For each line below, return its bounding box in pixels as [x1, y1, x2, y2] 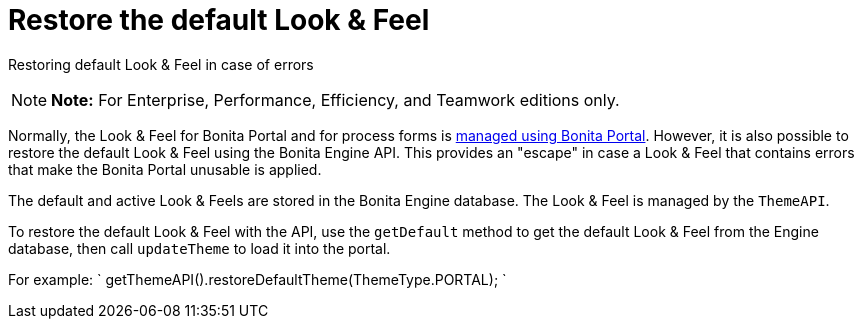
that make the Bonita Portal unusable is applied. [8, 160, 322, 178]
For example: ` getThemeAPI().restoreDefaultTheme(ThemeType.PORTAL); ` [8, 270, 507, 288]
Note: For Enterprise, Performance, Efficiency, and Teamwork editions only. [51, 89, 620, 110]
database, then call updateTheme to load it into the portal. [8, 239, 391, 257]
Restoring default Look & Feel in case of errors [8, 55, 314, 73]
